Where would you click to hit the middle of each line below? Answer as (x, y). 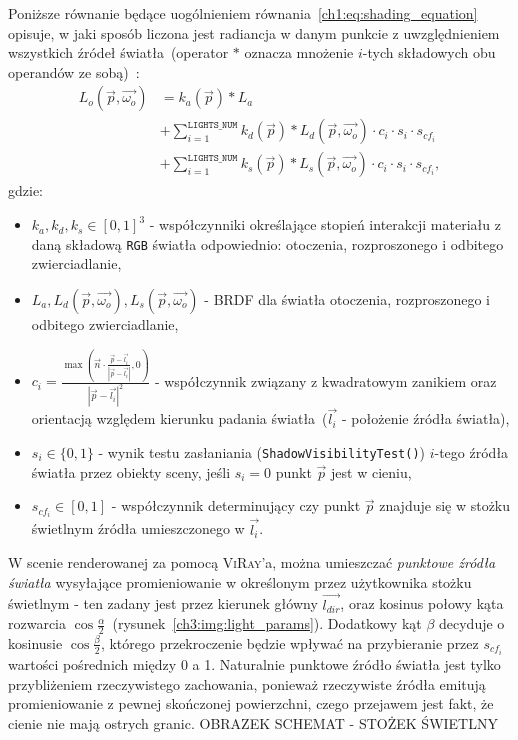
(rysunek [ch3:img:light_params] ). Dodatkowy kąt (267, 623)
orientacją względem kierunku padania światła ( (179, 418)
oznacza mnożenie (299, 52)
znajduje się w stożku (445, 505)
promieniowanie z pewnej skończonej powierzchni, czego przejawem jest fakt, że (251, 703)
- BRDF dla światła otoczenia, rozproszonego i (347, 298)
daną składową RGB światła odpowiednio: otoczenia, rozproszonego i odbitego (267, 243)
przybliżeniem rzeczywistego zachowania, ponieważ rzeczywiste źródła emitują (247, 683)
